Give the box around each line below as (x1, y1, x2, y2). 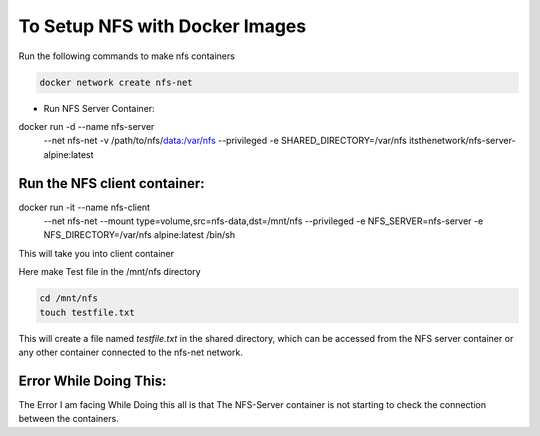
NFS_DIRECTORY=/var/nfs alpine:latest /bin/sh (43, 229, 236, 241)
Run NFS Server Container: (43, 102, 155, 114)
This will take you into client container (18, 247, 175, 259)
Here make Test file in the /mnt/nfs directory (18, 266, 201, 278)
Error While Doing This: (18, 372, 167, 389)
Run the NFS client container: (18, 175, 205, 192)
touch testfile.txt (39, 306, 135, 318)
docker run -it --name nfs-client (18, 201, 150, 213)
